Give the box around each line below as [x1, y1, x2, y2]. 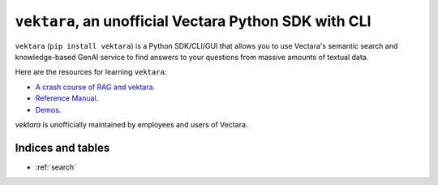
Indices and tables [15, 140, 110, 154]
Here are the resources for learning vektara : [15, 67, 167, 77]
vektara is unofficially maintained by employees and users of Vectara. [15, 119, 248, 129]
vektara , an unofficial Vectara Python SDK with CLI [15, 12, 371, 30]
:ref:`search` [35, 162, 77, 172]
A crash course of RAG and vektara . [35, 82, 156, 92]
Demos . [35, 105, 62, 114]
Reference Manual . [35, 93, 99, 103]
